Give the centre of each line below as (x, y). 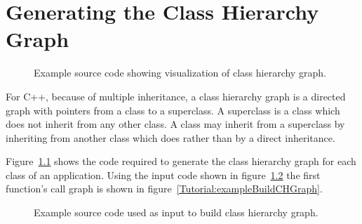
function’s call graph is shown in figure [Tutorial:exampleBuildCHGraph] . (164, 189)
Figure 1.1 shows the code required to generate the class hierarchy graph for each (181, 161)
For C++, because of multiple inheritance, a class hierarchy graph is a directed (176, 96)
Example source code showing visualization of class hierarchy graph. (180, 73)
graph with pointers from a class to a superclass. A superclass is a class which (173, 110)
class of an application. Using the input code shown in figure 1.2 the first (163, 174)
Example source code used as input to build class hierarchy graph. (176, 212)
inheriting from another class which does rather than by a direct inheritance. (170, 137)
